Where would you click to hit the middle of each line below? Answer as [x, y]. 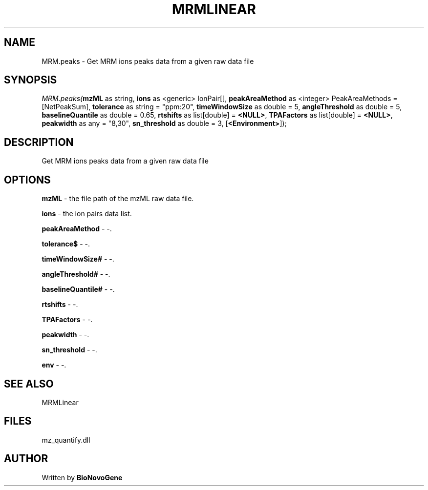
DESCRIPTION [39, 142]
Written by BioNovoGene [82, 477]
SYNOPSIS [31, 80]
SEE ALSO [29, 384]
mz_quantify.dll [66, 440]
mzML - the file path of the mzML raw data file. [118, 199]
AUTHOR [26, 459]
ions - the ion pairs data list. [87, 214]
